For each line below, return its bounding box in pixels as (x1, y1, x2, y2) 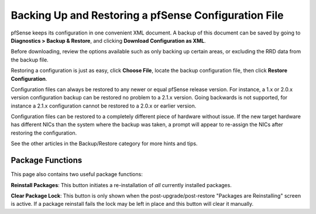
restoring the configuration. (11, 129, 77, 136)
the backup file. (11, 56, 49, 63)
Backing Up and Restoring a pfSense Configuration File (11, 9, 284, 22)
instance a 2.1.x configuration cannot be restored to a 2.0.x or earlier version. (11, 102, 197, 109)
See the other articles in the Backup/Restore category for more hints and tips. (11, 140, 198, 147)
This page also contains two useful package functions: (11, 171, 143, 178)
